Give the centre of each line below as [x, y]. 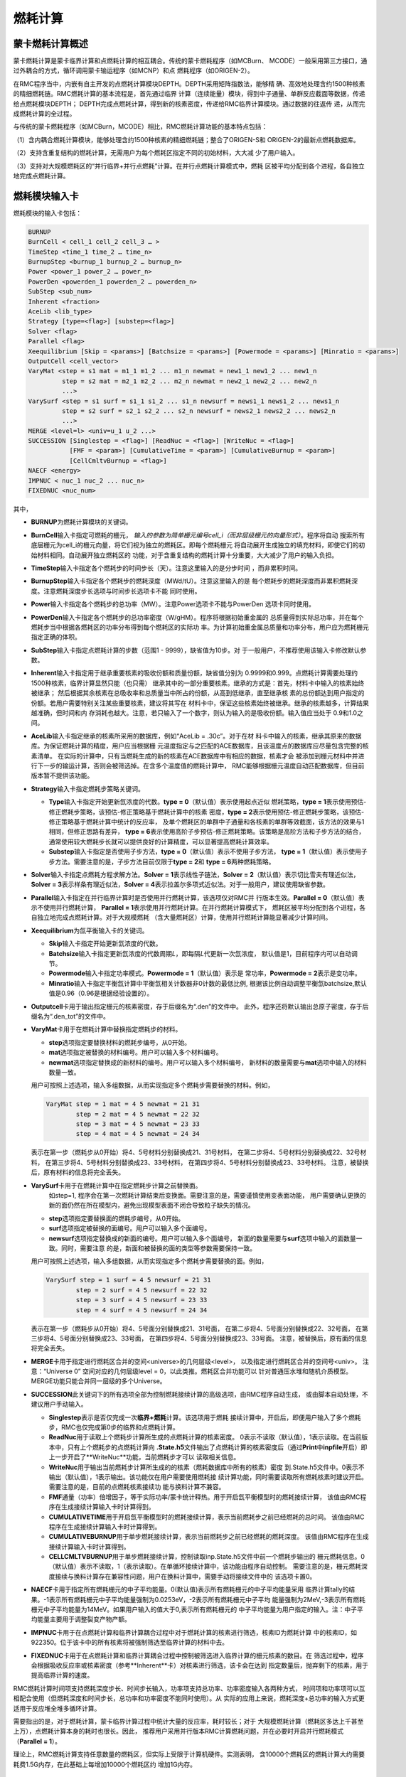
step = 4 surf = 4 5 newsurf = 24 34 [141, 1310]
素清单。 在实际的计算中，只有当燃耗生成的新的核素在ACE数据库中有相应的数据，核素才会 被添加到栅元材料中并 [194, 756]
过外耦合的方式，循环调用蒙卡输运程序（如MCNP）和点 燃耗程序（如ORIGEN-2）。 [133, 70]
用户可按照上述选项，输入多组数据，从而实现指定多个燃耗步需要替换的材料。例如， [152, 1085]
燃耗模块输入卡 [46, 196]
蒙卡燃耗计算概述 [50, 44]
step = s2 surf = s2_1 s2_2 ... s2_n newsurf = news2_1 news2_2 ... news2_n [198, 411]
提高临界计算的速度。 [62, 1675]
